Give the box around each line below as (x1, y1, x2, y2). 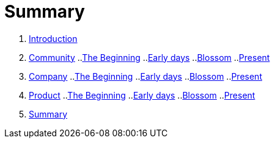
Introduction (29, 33, 78, 44)
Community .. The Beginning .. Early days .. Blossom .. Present (29, 52, 270, 63)
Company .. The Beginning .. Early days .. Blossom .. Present (29, 71, 262, 82)
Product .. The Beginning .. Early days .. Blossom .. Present (29, 89, 255, 100)
